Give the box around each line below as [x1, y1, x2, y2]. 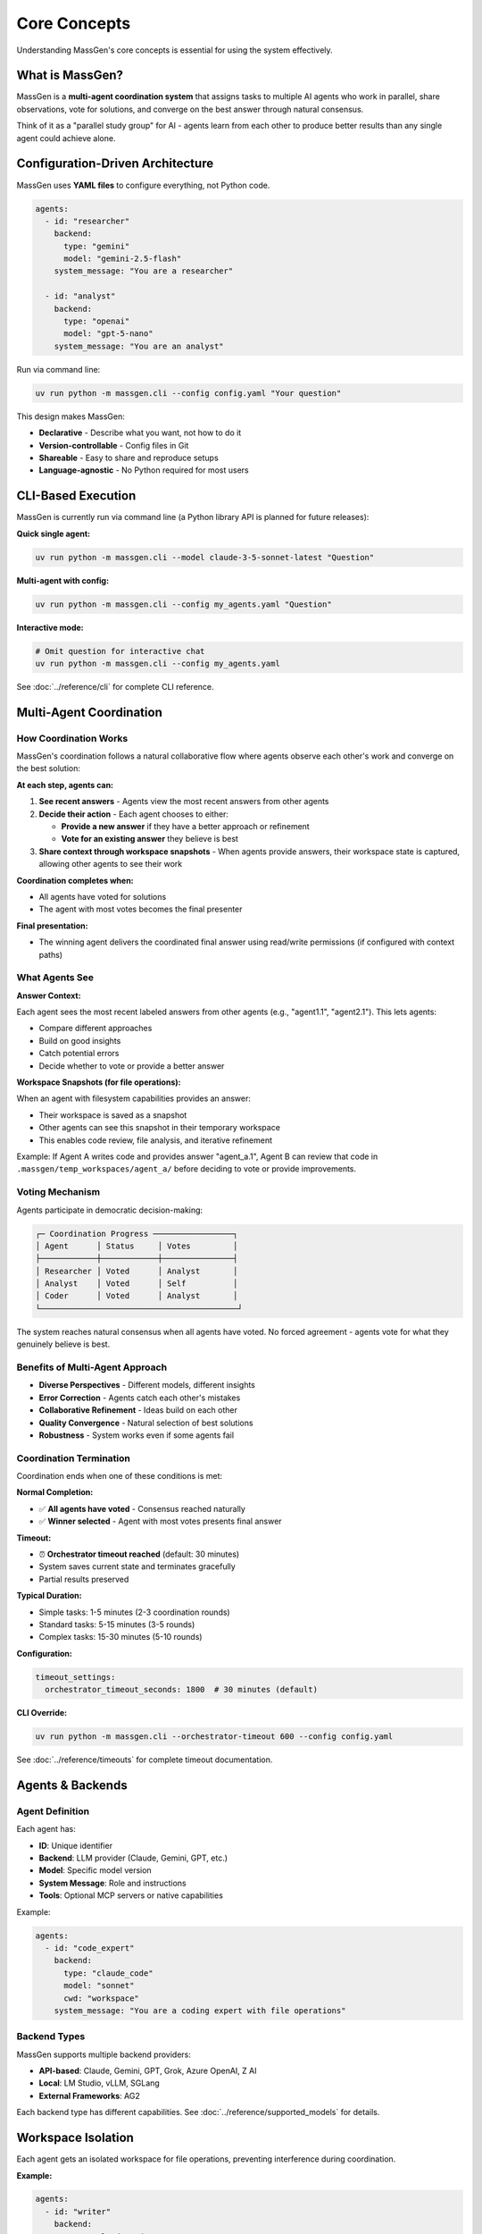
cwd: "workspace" [63, 1993, 140, 2003]
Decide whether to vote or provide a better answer [38, 1060, 225, 1071]
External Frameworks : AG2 [38, 2090, 140, 2101]
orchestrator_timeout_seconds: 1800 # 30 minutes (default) [45, 1684, 319, 1695]
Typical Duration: [16, 1591, 82, 1601]
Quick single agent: [16, 528, 91, 539]
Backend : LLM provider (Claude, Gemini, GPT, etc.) [38, 1852, 228, 1863]
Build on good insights [38, 1035, 121, 1046]
